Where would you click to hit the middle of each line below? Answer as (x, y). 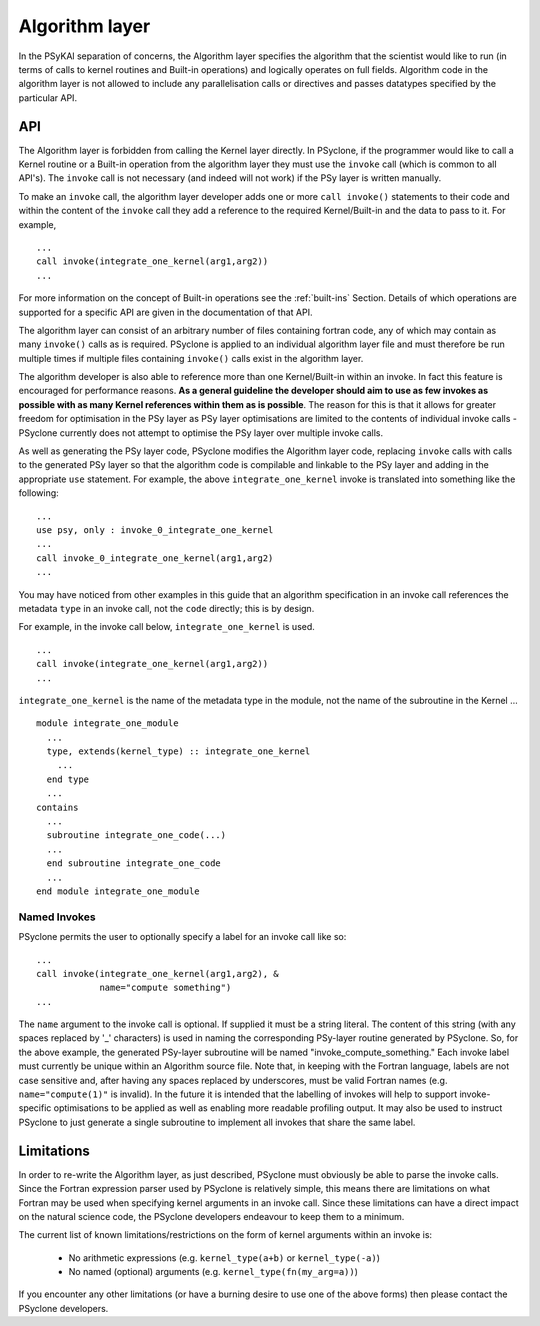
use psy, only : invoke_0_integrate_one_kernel (155, 530)
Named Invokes (57, 917)
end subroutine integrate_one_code (134, 863)
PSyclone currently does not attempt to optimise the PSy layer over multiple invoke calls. (201, 432)
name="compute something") (165, 988)
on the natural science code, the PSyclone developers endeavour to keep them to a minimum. (211, 1216)
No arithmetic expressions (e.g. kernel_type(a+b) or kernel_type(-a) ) (224, 1257)
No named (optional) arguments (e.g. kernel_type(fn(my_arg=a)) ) (213, 1272)
